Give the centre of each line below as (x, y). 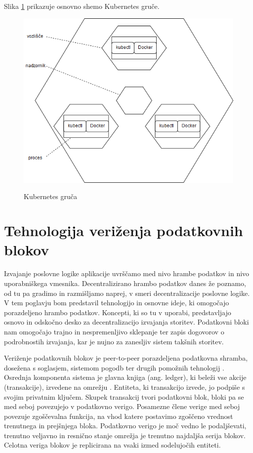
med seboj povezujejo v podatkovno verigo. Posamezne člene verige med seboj (122, 406)
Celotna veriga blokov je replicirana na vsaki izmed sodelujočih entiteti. (112, 445)
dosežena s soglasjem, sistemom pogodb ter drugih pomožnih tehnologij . (114, 367)
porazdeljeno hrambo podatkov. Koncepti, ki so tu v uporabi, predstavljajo (118, 312)
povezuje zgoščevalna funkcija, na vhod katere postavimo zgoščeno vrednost (119, 416)
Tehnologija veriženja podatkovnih (124, 230)
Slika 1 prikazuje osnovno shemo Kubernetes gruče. (82, 6)
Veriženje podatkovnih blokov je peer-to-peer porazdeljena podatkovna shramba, (126, 358)
